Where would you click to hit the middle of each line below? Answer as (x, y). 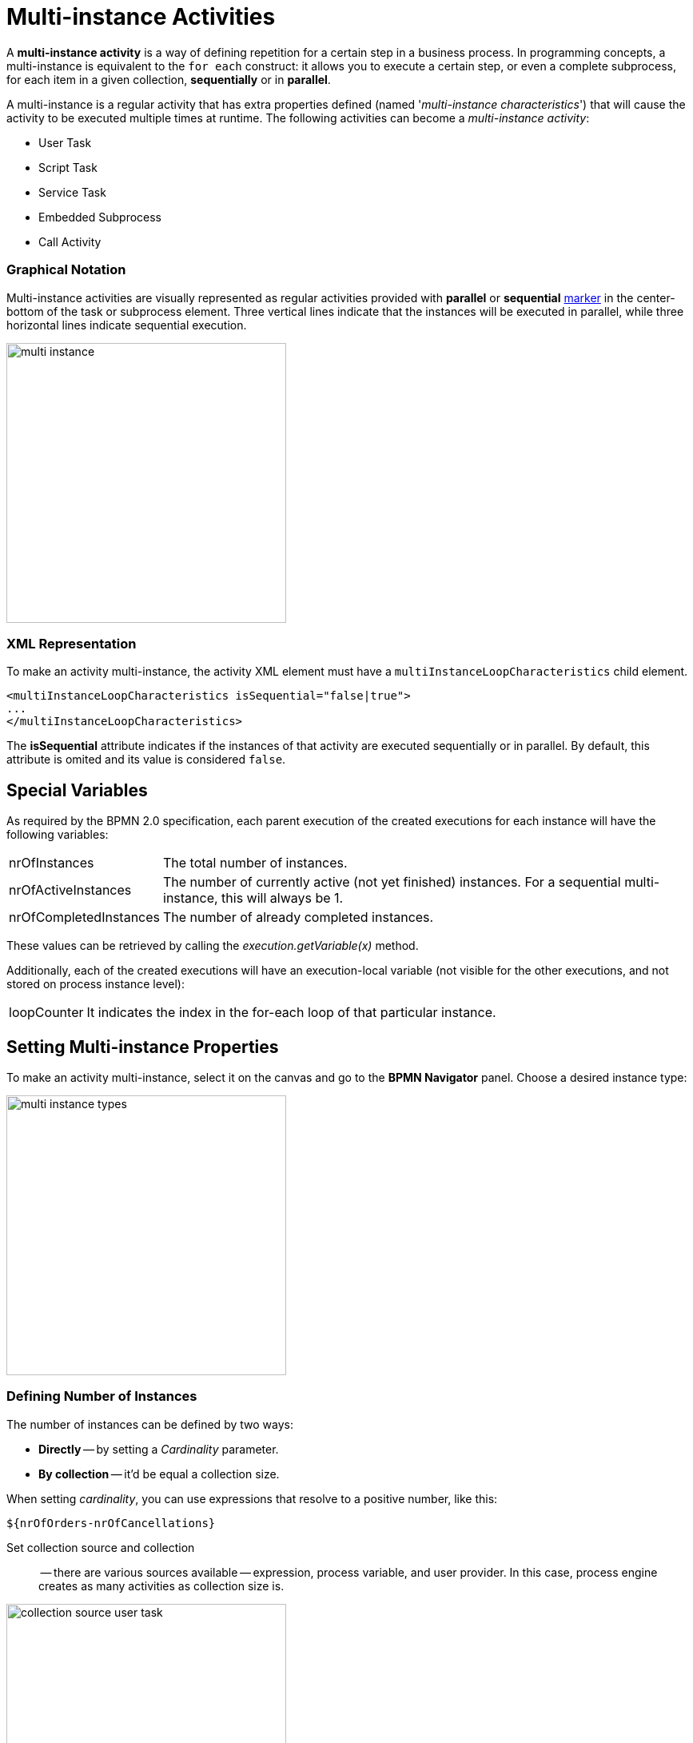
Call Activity (70, 241)
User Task (65, 142)
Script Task (68, 167)
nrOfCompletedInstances (84, 917)
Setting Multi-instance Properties (143, 1047)
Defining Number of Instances (102, 1396)
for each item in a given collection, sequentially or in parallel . (169, 79)
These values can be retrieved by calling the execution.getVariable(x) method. (213, 946)
